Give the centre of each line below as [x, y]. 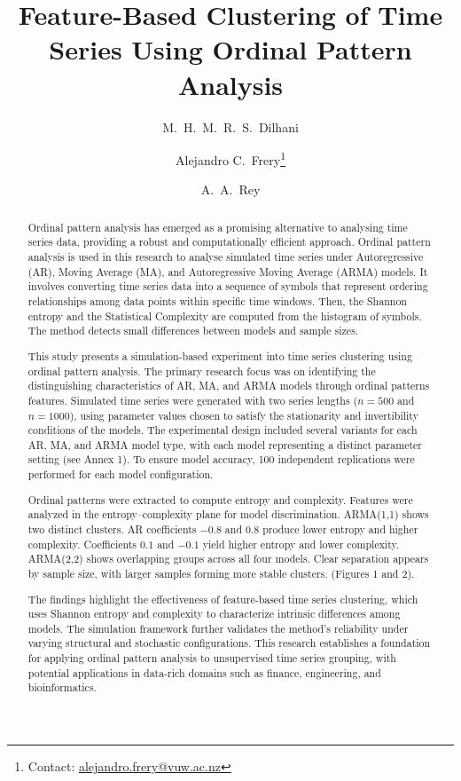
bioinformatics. [62, 687]
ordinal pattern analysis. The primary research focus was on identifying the [202, 371]
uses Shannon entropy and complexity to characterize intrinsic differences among [214, 614]
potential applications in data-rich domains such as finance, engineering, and [204, 672]
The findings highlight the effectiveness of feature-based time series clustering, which [223, 599]
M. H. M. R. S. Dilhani [230, 126]
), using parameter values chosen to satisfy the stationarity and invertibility [244, 415]
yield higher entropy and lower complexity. [301, 544]
